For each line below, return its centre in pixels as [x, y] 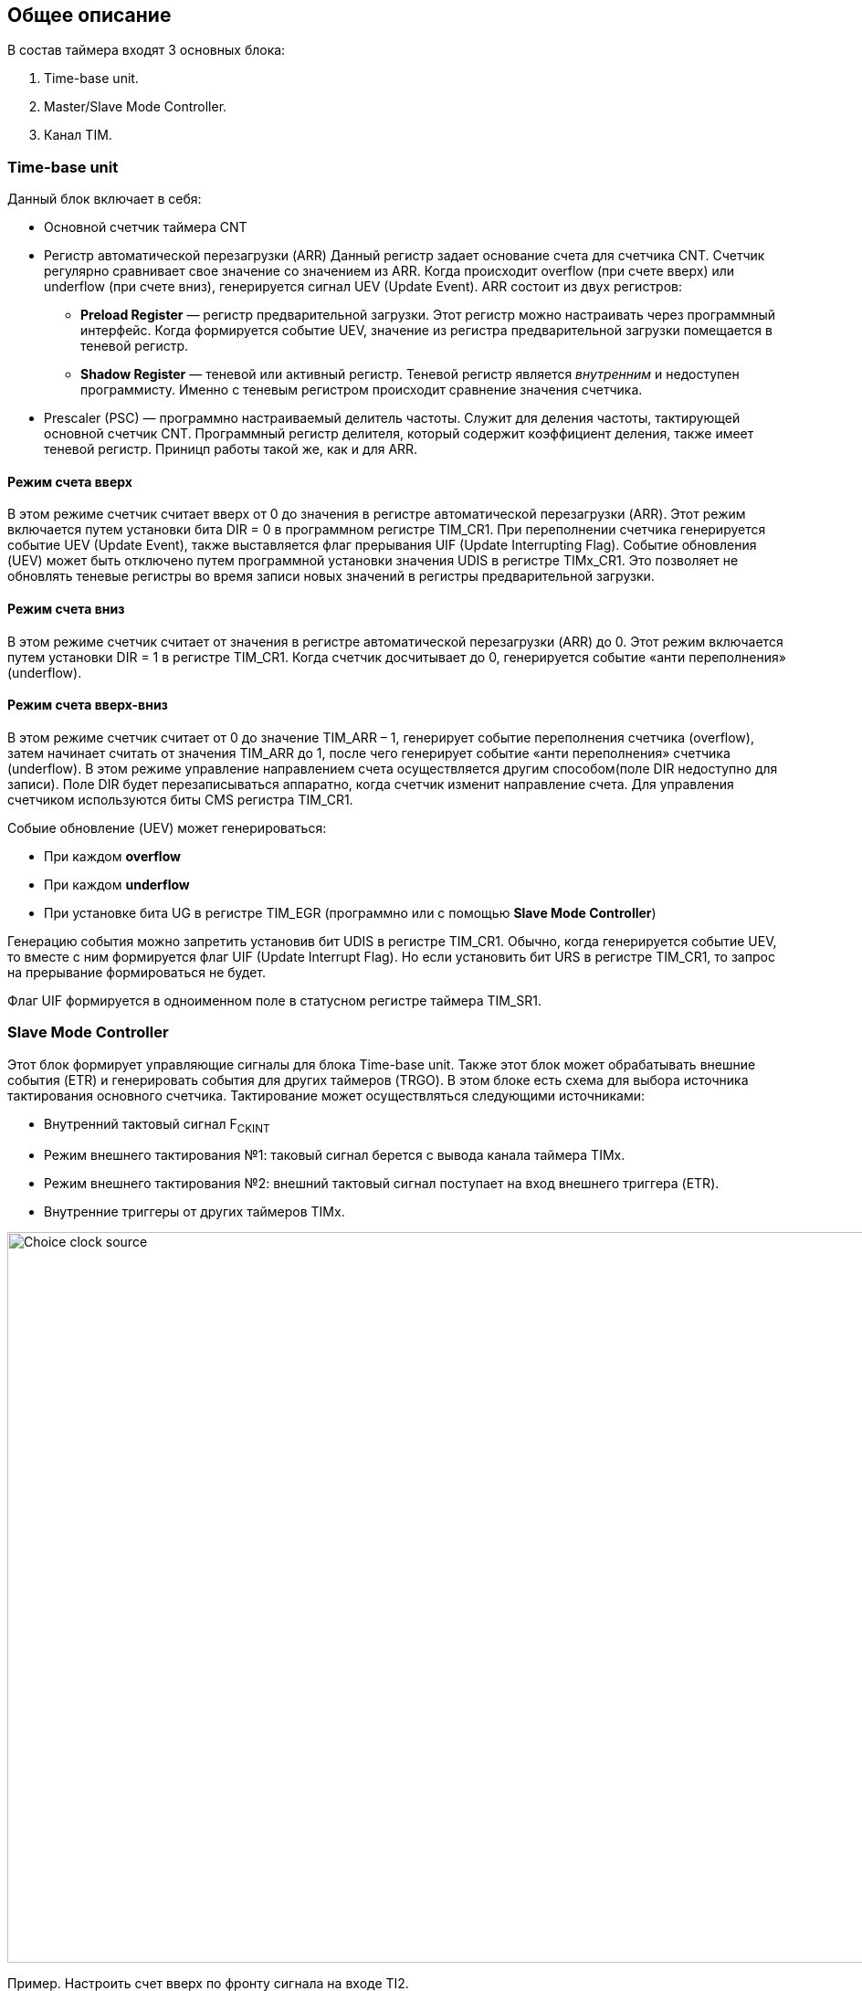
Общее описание [89, 15]
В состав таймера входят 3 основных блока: [147, 50]
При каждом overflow [112, 856]
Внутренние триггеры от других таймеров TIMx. [194, 1212]
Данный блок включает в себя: [105, 199]
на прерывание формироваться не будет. [137, 972]
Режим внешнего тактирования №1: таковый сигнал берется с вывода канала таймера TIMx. [335, 1155]
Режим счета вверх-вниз [88, 705]
